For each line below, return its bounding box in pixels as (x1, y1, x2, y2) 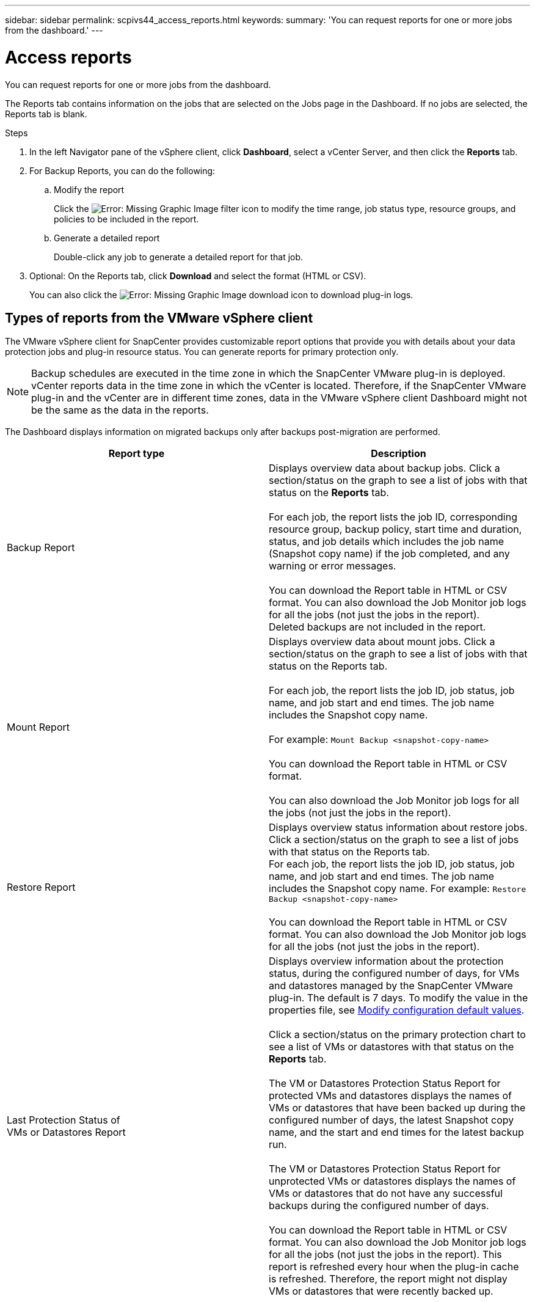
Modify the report (54, 184, 125, 195)
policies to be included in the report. (54, 213, 199, 224)
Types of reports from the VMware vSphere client (5, 310, 313, 326)
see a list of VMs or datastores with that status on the (269, 1041, 514, 1053)
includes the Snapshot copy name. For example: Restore (269, 882, 526, 895)
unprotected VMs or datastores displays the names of (269, 1175, 516, 1188)
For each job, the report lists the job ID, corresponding (269, 511, 517, 524)
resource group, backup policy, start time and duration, (269, 523, 522, 536)
